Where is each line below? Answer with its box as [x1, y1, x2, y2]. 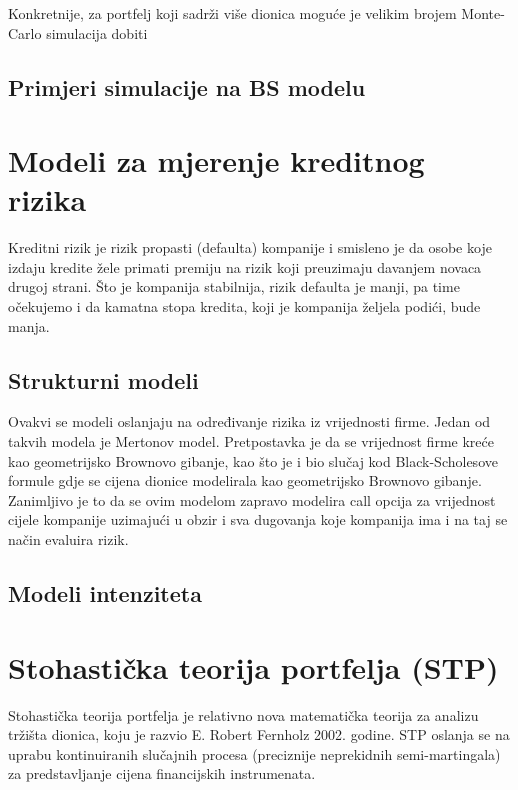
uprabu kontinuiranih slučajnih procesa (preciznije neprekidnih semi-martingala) [8, 743, 501, 764]
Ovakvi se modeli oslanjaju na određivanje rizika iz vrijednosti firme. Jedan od [8, 411, 491, 432]
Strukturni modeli [8, 364, 199, 395]
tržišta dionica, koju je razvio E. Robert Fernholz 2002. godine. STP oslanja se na [8, 724, 510, 745]
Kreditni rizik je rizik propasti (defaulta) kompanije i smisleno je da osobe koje [8, 237, 492, 258]
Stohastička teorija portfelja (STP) [8, 646, 499, 687]
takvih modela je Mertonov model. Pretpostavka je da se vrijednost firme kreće [8, 431, 494, 452]
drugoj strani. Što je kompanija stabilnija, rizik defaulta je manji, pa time [8, 276, 460, 297]
